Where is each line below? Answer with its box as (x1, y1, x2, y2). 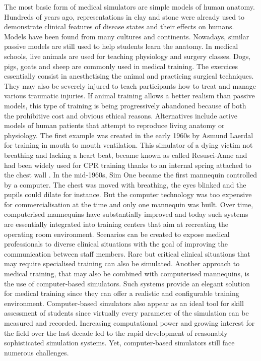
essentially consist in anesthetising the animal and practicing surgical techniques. (4, 71, 254, 81)
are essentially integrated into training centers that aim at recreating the (4, 219, 228, 229)
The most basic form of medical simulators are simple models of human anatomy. (4, 2, 255, 12)
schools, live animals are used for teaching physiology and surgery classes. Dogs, (4, 50, 251, 61)
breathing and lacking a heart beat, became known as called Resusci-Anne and (4, 149, 247, 160)
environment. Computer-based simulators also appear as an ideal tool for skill (4, 297, 244, 308)
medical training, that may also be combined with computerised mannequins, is (4, 268, 249, 279)
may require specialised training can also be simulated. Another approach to (4, 258, 240, 269)
